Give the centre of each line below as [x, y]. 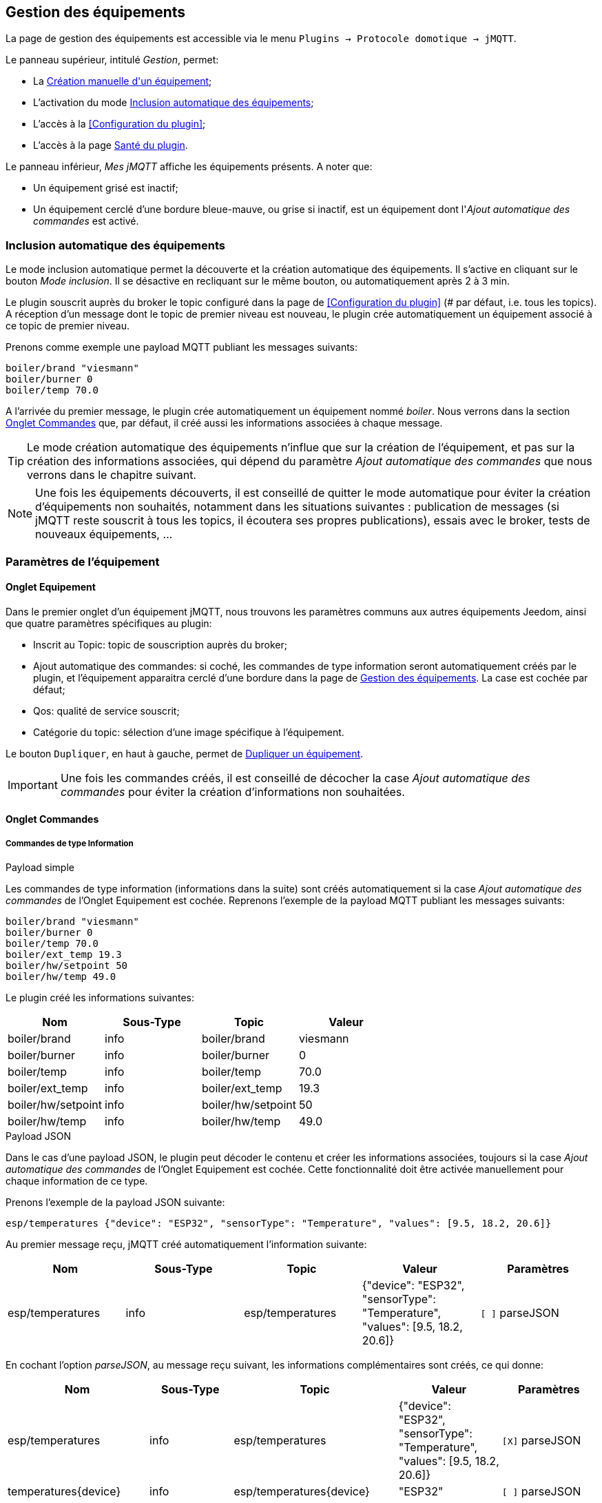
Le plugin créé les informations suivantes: [100, 998]
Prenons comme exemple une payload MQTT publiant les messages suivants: [182, 347]
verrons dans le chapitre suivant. [112, 475]
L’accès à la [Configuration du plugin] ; [120, 124]
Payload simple [40, 868]
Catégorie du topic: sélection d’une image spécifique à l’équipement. [189, 732]
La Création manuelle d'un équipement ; [123, 81]
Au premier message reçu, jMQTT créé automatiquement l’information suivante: [186, 1245]
